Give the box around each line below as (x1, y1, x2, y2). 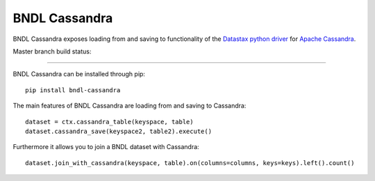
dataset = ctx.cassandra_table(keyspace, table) (25, 118, 194, 126)
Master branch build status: (12, 47, 92, 55)
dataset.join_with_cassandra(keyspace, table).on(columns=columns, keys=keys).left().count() (25, 159, 355, 166)
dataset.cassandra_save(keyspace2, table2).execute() (25, 127, 212, 135)
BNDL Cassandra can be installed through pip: (12, 70, 146, 78)
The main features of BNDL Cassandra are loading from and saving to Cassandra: (12, 101, 247, 110)
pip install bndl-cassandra (25, 86, 121, 94)
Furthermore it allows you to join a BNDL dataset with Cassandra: (12, 143, 199, 151)
